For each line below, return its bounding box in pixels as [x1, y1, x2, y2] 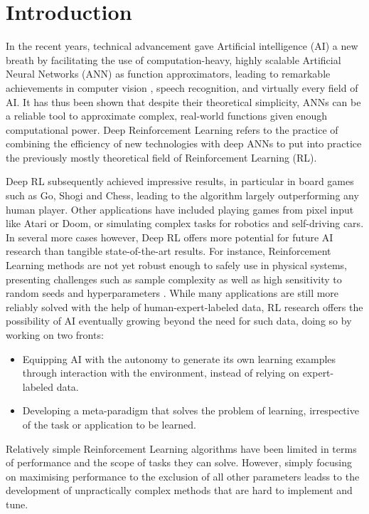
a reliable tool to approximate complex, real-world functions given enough [6, 108, 328, 123]
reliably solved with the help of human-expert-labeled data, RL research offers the [6, 299, 363, 314]
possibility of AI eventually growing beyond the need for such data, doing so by [6, 313, 352, 328]
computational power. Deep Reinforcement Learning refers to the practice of [6, 122, 338, 137]
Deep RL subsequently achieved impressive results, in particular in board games [6, 174, 354, 189]
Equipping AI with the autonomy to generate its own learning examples [22, 351, 336, 366]
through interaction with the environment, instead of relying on [22, 365, 299, 380]
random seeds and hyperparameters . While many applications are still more [6, 285, 339, 300]
